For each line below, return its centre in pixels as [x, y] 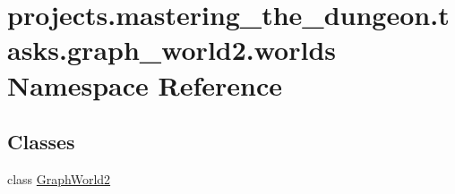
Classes [41, 142]
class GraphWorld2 [59, 178]
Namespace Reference [145, 84]
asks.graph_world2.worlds [172, 50]
